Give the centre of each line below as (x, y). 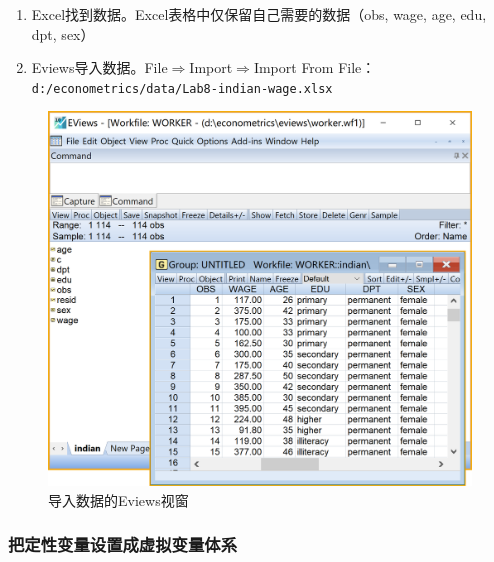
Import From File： (314, 67)
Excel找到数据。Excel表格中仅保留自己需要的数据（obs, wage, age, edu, (259, 14)
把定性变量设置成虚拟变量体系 (123, 544)
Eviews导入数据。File (99, 67)
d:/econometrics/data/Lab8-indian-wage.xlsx (182, 88)
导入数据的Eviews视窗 (118, 499)
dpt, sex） (63, 33)
